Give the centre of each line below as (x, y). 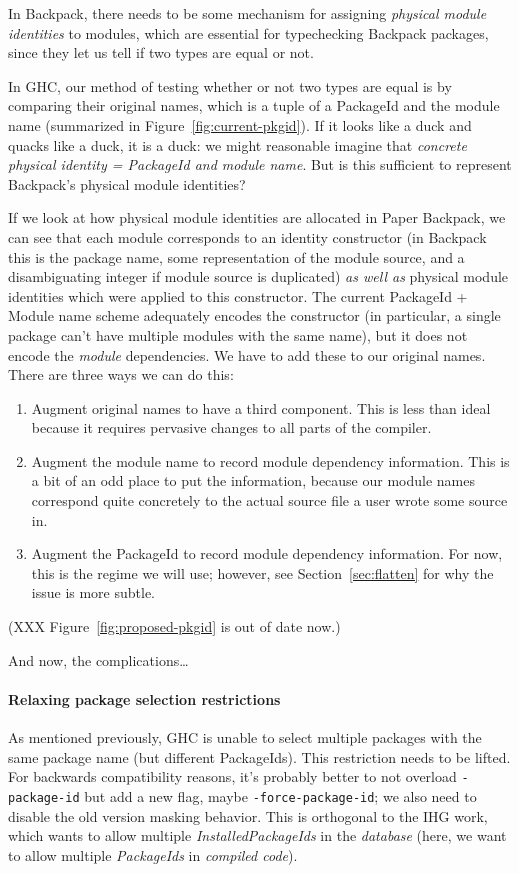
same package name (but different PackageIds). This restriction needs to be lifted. (259, 756)
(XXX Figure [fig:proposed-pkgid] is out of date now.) (174, 626)
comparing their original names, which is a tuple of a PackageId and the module (254, 105)
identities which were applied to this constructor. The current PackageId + (238, 295)
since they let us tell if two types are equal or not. (161, 52)
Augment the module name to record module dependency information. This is (270, 460)
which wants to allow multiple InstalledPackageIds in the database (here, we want (257, 835)
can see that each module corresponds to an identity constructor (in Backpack (247, 236)
